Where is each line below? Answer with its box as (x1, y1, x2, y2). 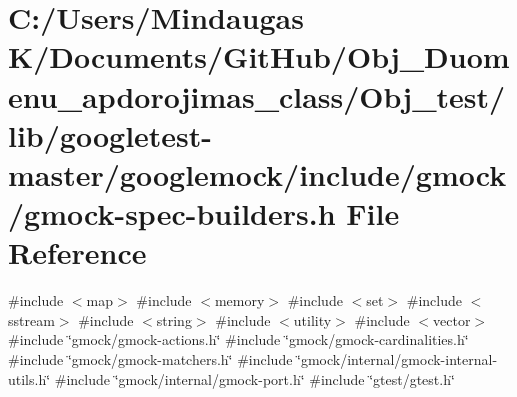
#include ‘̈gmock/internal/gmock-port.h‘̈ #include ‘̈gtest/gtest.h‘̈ (54, 368, 455, 389)
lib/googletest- (8, 114, 213, 155)
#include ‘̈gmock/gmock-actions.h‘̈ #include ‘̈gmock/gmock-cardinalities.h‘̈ (8, 329, 469, 350)
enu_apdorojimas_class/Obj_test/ (8, 75, 506, 116)
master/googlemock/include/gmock (8, 153, 507, 194)
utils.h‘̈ (8, 368, 51, 389)
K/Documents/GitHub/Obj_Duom (8, 36, 510, 77)
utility (293, 309, 332, 330)
